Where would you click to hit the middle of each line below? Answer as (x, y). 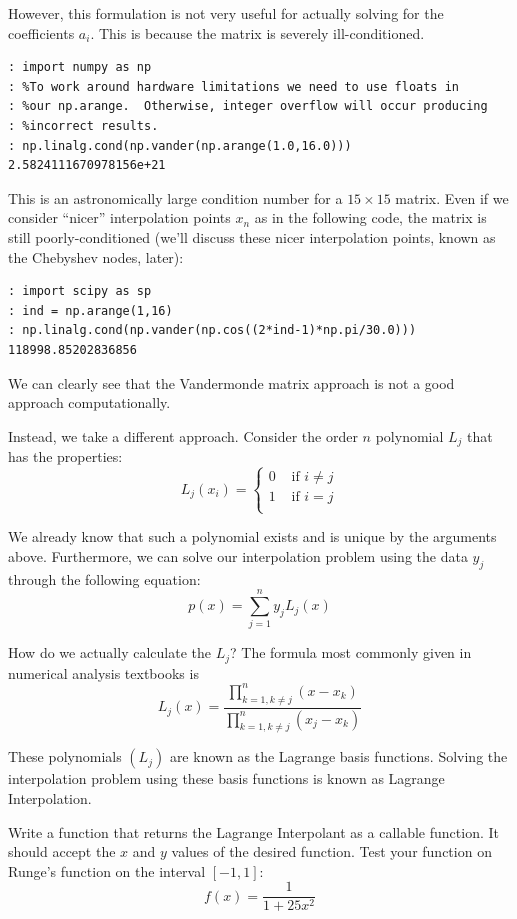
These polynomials (65, 756)
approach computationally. (89, 402)
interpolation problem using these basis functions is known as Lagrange (226, 778)
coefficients (41, 32)
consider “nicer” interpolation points (119, 217)
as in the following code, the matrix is (370, 217)
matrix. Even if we (452, 197)
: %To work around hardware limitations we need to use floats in (234, 86)
